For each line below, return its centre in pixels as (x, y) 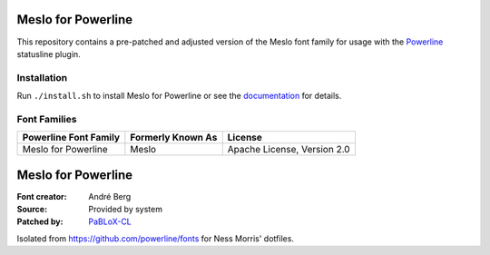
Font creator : (42, 196)
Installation (42, 77)
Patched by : (40, 221)
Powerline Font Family (71, 138)
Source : (32, 210)
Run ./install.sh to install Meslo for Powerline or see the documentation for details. (179, 96)
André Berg (110, 196)
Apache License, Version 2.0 (289, 150)
